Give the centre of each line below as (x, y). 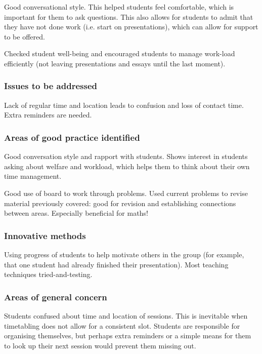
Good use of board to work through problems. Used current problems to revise (126, 193)
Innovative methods (45, 235)
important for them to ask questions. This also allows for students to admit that (129, 16)
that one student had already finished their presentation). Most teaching (116, 264)
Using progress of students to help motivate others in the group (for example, (124, 254)
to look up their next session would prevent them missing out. (100, 345)
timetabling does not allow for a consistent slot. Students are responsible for (122, 325)
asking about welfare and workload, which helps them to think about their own (127, 166)
